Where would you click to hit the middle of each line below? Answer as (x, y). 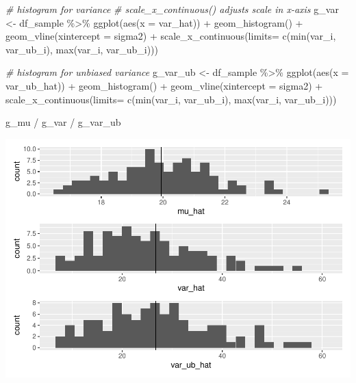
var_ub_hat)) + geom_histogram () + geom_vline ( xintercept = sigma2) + (164, 85)
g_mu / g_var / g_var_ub (63, 122)
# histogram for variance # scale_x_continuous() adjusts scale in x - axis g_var (172, 9)
